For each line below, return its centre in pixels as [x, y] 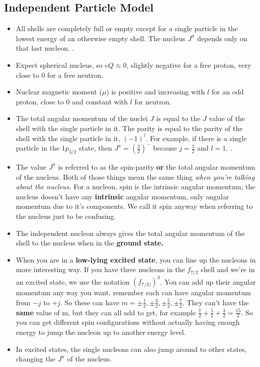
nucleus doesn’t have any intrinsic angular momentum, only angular [122, 196]
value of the [227, 118]
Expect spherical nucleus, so [59, 65]
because [165, 148]
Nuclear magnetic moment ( [59, 92]
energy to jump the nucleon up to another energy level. [101, 332]
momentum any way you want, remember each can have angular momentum [133, 292]
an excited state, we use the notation [73, 281]
